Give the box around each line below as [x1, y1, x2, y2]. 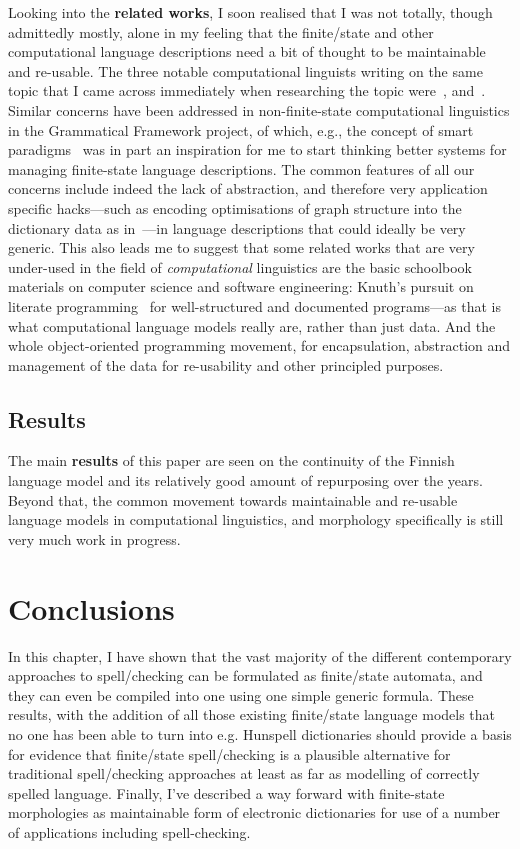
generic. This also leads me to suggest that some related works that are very [8, 237, 475, 258]
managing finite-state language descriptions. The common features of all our [8, 158, 475, 179]
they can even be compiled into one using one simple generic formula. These [8, 684, 474, 705]
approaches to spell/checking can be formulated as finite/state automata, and [8, 665, 483, 686]
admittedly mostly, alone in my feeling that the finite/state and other [8, 21, 434, 42]
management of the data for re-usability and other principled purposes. [8, 354, 444, 375]
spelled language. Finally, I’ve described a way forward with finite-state [8, 782, 445, 803]
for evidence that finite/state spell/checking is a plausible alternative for [8, 743, 451, 764]
